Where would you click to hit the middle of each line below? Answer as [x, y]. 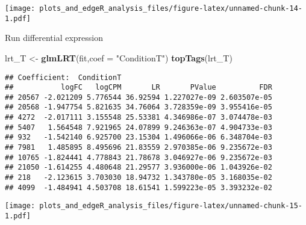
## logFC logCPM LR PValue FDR [139, 88]
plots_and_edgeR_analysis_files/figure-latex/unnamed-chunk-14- [171, 8]
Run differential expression [54, 38]
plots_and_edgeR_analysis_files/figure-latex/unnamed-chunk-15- [171, 206]
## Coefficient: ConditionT [63, 77]
